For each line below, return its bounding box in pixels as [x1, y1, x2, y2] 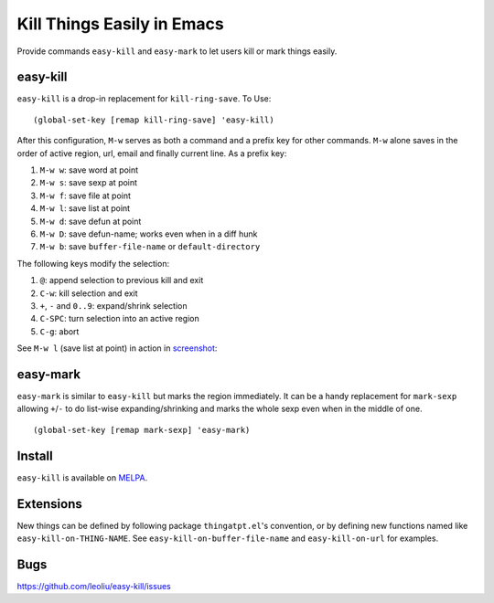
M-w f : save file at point [39, 190, 132, 201]
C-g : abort [39, 325, 80, 337]
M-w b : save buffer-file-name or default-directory [39, 241, 261, 252]
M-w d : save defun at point [39, 216, 142, 227]
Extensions [16, 496, 82, 512]
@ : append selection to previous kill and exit [39, 275, 204, 286]
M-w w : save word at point [39, 164, 139, 175]
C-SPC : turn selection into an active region [39, 313, 200, 324]
